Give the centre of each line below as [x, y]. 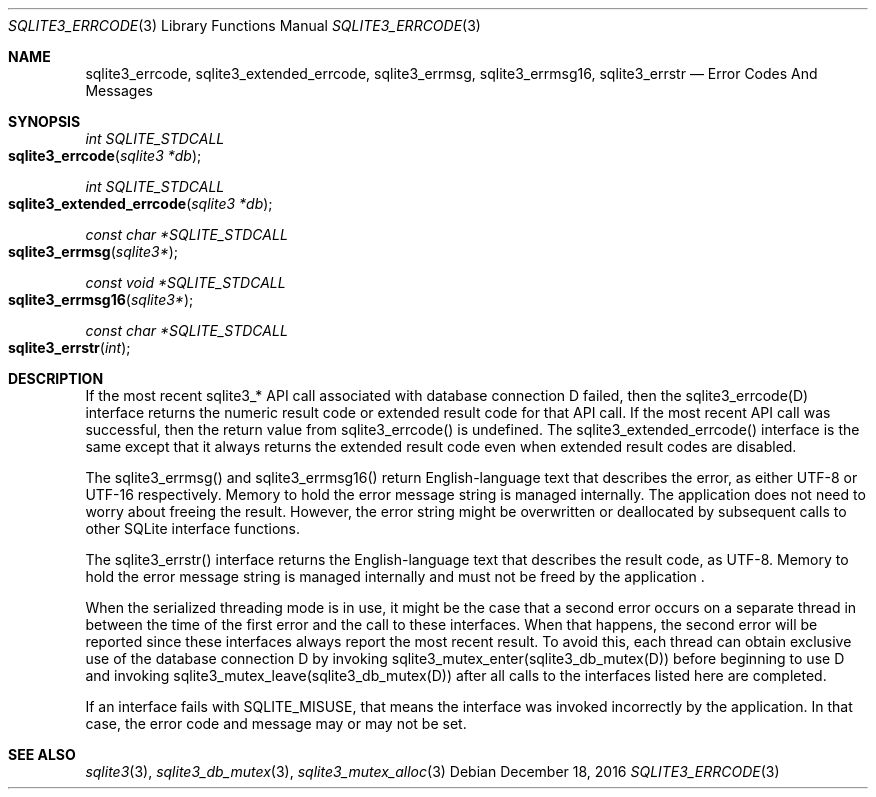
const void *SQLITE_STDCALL [185, 282]
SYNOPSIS [44, 121]
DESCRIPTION [56, 378]
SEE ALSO [42, 754]
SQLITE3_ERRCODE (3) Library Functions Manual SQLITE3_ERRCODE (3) [244, 25]
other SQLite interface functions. [193, 528]
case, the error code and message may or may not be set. [276, 723]
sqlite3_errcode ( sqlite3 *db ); [105, 155]
